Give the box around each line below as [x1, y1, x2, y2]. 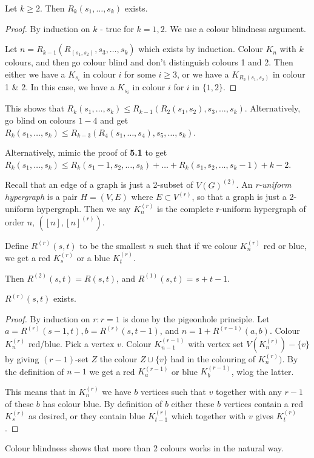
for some [124, 67, 156, 80]
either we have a [5, 67, 65, 80]
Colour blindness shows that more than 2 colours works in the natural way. [5, 442, 284, 454]
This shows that [5, 102, 64, 114]
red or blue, [263, 239, 307, 251]
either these [171, 397, 215, 410]
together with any [215, 385, 282, 397]
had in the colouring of [170, 352, 256, 365]
